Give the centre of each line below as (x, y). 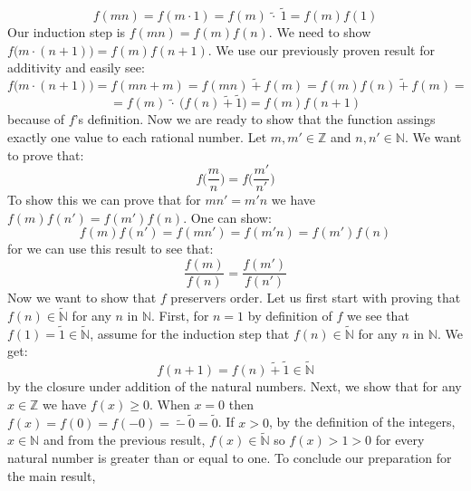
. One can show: (227, 217)
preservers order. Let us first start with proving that (316, 298)
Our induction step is (67, 32)
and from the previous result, (124, 440)
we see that (378, 315)
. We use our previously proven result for (321, 49)
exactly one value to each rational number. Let (137, 137)
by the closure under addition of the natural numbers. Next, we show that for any (235, 386)
